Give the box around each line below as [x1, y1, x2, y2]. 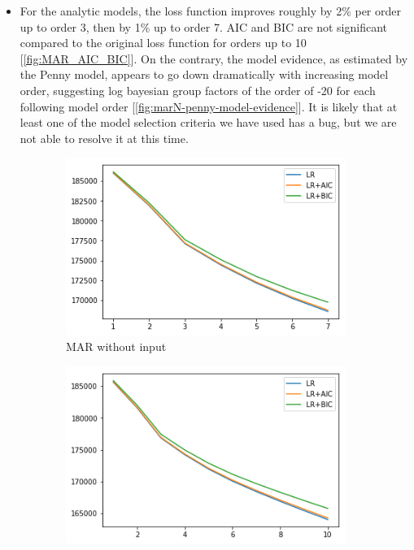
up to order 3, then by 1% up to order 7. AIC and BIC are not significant [20, 18, 387, 35]
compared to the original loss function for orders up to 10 [20, 34, 307, 51]
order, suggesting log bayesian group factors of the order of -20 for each [20, 81, 376, 98]
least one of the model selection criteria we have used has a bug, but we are [20, 114, 397, 131]
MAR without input [66, 338, 167, 355]
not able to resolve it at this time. [20, 129, 189, 146]
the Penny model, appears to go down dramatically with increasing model [20, 66, 389, 83]
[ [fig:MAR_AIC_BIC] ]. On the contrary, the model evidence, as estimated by [20, 50, 408, 67]
